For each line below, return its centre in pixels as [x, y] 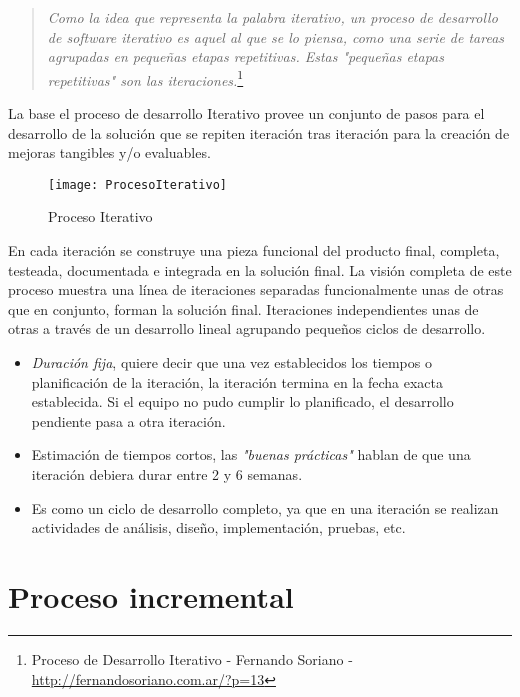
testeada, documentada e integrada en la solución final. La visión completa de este [260, 269]
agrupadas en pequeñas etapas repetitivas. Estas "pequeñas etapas [245, 56]
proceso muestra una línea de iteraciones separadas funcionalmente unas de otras [256, 289]
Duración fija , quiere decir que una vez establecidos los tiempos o [231, 362]
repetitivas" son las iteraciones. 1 [145, 78]
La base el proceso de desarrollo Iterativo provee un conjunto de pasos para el [246, 113]
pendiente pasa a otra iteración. [128, 420]
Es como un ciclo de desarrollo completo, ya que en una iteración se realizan [265, 507]
